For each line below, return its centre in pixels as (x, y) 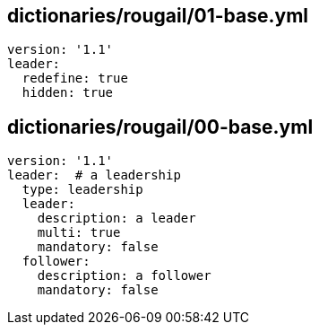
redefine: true (75, 79)
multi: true (79, 233)
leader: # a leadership (94, 175)
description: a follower (124, 276)
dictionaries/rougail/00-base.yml (160, 127)
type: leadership (82, 190)
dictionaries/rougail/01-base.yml (158, 16)
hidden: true (68, 93)
